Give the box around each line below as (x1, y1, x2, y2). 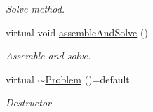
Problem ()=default (45, 71, 130, 86)
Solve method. (6, 1, 65, 15)
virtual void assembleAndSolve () (6, 24, 148, 39)
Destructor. (6, 95, 55, 110)
